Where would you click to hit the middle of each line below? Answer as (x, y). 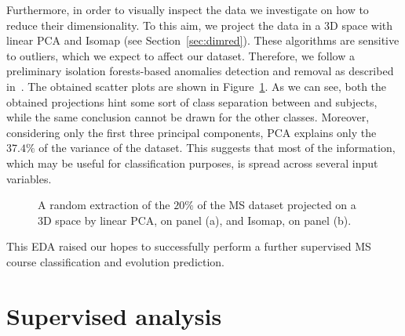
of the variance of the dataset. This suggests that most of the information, (217, 148)
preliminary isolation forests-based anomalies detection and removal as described (200, 71)
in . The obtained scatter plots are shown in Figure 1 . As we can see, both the (197, 86)
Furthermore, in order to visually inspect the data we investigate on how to (188, 9)
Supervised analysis (114, 315)
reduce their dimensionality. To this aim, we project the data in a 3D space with (200, 25)
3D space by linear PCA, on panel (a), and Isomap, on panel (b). (195, 220)
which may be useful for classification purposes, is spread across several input (192, 163)
